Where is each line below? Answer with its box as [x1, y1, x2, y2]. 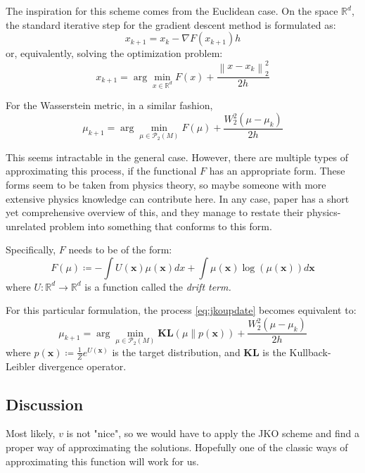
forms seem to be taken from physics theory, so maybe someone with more [6, 177, 326, 191]
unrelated [6, 218, 46, 233]
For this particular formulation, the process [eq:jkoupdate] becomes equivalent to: [6, 303, 357, 317]
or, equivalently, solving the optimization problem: [6, 46, 223, 61]
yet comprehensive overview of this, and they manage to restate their [6, 205, 304, 220]
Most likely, [6, 426, 56, 441]
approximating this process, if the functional [6, 163, 197, 178]
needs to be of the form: [68, 242, 172, 257]
